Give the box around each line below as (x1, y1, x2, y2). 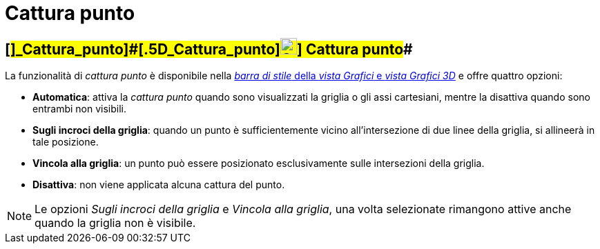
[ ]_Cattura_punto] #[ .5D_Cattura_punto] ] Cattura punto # (5, 40, 413, 58)
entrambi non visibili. (32, 103, 127, 115)
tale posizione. (32, 136, 99, 148)
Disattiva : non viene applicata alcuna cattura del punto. (32, 179, 285, 191)
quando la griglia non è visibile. (35, 216, 196, 230)
